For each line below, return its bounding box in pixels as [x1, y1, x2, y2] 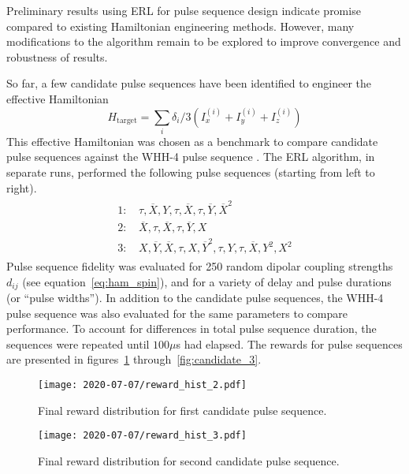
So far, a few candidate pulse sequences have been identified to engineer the [6, 75, 372, 91]
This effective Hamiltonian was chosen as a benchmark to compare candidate [6, 132, 378, 149]
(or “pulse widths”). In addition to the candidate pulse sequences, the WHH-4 [6, 289, 384, 306]
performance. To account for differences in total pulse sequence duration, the [6, 320, 377, 337]
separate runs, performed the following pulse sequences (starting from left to [6, 164, 375, 181]
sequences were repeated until [6, 335, 150, 352]
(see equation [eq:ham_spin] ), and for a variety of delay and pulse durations [22, 273, 392, 289]
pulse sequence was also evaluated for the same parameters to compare [6, 304, 348, 321]
